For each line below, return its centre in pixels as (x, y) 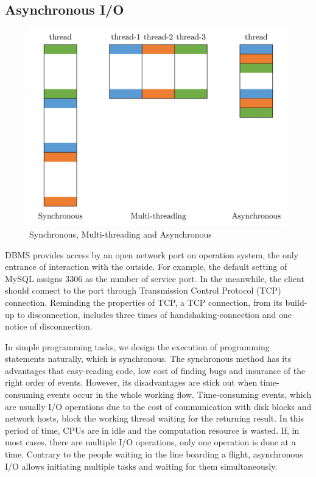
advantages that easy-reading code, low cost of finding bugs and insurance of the (155, 370)
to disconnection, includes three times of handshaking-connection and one (154, 314)
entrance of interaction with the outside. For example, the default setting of (146, 267)
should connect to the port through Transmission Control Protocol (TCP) (143, 290)
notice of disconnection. (49, 326)
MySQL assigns (34, 278)
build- (296, 302)
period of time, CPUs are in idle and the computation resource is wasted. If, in (152, 430)
